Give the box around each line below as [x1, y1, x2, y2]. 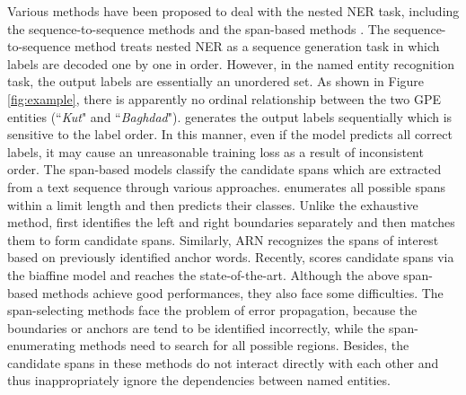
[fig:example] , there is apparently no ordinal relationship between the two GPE [7, 89, 442, 108]
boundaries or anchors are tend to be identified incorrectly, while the [7, 318, 385, 337]
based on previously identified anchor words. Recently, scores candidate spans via [7, 248, 454, 267]
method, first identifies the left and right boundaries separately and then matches [7, 213, 455, 232]
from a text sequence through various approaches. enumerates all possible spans [7, 177, 446, 196]
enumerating [7, 336, 75, 355]
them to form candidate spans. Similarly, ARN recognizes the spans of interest [7, 230, 439, 249]
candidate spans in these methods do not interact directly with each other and [7, 353, 439, 372]
